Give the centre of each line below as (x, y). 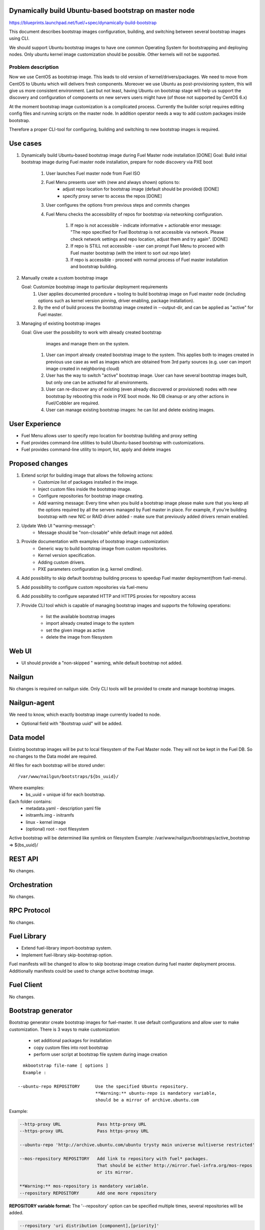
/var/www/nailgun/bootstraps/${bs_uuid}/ (68, 777)
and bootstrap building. (94, 267)
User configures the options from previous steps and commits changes (118, 205)
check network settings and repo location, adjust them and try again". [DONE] (149, 239)
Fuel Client (26, 985)
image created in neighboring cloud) (83, 369)
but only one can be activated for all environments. (97, 382)
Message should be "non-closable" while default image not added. (106, 533)
